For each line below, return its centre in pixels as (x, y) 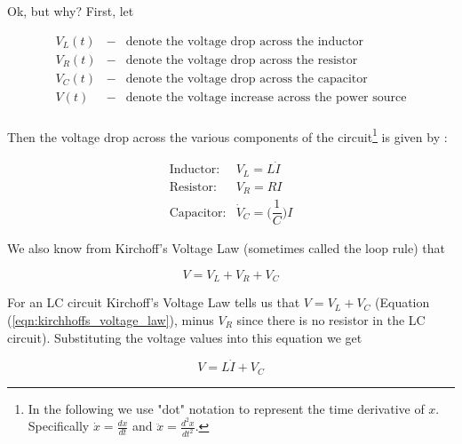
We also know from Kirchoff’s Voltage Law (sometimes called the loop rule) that (226, 248)
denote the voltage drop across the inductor (245, 41)
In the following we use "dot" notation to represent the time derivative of (226, 408)
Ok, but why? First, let (71, 11)
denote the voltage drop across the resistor (242, 60)
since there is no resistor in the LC (331, 319)
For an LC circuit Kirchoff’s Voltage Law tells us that (154, 302)
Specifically (59, 426)
